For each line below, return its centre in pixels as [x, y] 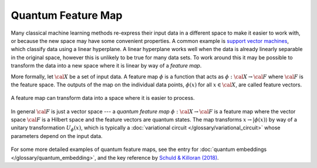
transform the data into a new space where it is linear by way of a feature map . [106, 66]
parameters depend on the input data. [57, 136]
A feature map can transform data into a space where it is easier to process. [103, 98]
